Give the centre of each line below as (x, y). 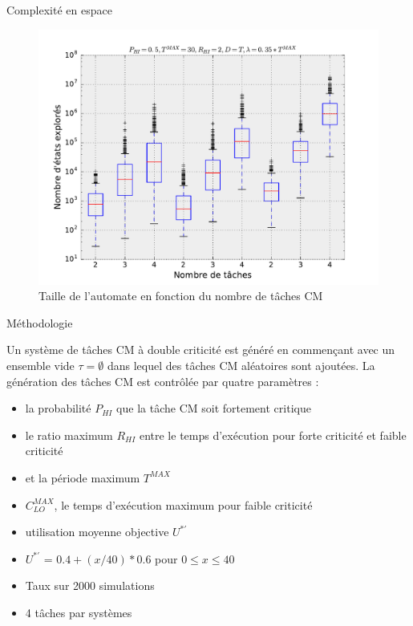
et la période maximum (83, 477)
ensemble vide (40, 365)
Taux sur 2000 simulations (90, 585)
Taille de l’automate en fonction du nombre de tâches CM (181, 296)
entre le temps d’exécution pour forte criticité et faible (273, 435)
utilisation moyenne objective (97, 532)
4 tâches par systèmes (79, 612)
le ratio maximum (69, 435)
